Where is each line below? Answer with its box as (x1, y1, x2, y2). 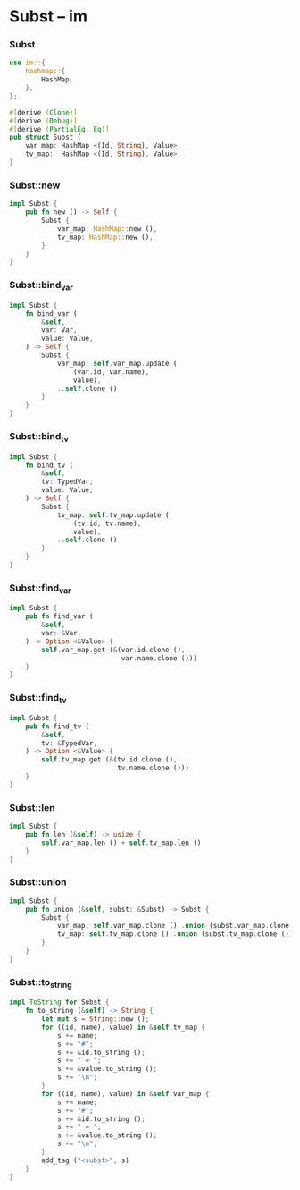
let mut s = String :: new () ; (41, 1015, 150, 1024)
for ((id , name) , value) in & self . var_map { (41, 1089, 210, 1098)
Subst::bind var (9, 279, 74, 293)
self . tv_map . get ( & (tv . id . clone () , (41, 755, 178, 764)
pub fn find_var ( (25, 612, 94, 621)
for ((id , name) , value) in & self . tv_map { (41, 1023, 205, 1032)
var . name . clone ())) (121, 653, 198, 663)
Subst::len (9, 801, 55, 813)
